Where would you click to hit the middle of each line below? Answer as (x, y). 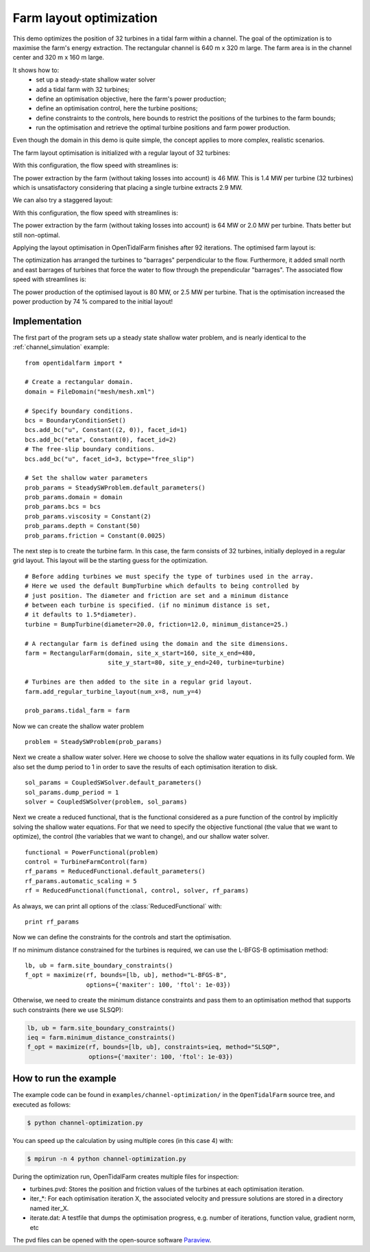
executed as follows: (42, 1105)
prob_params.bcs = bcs (63, 507)
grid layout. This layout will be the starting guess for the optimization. (110, 561)
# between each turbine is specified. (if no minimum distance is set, (148, 605)
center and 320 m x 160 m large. (59, 58)
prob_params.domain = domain (74, 497)
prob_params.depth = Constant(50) (83, 526)
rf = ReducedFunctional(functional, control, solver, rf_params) (137, 891)
